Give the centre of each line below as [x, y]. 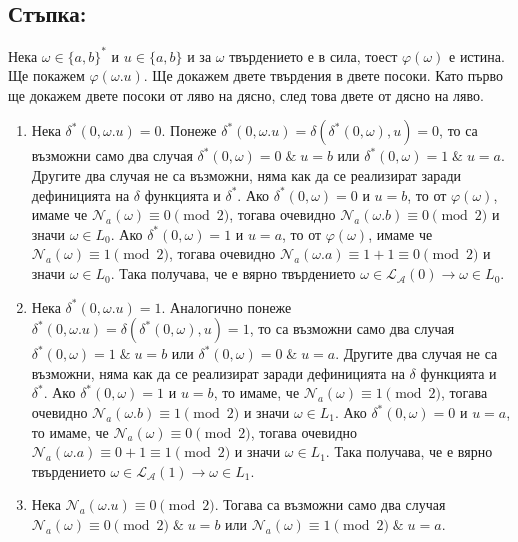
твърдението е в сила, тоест [313, 55]
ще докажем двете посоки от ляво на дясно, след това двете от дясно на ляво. [246, 94]
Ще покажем [46, 75]
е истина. [477, 55]
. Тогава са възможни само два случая [330, 504]
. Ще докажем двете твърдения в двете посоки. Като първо [323, 75]
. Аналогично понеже [226, 306]
